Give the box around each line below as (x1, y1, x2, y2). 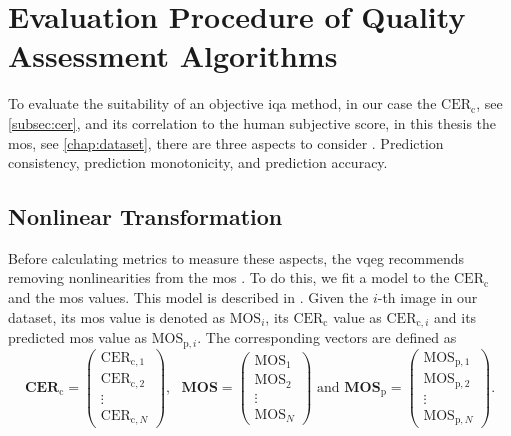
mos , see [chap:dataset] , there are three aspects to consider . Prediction (8, 132, 444, 153)
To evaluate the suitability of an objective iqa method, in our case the (8, 93, 437, 114)
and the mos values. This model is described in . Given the (8, 287, 369, 308)
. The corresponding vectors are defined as (197, 327, 457, 348)
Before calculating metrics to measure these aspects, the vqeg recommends (8, 247, 465, 268)
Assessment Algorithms (8, 35, 338, 76)
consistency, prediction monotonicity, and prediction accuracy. (8, 152, 388, 173)
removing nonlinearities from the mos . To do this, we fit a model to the (8, 267, 450, 288)
